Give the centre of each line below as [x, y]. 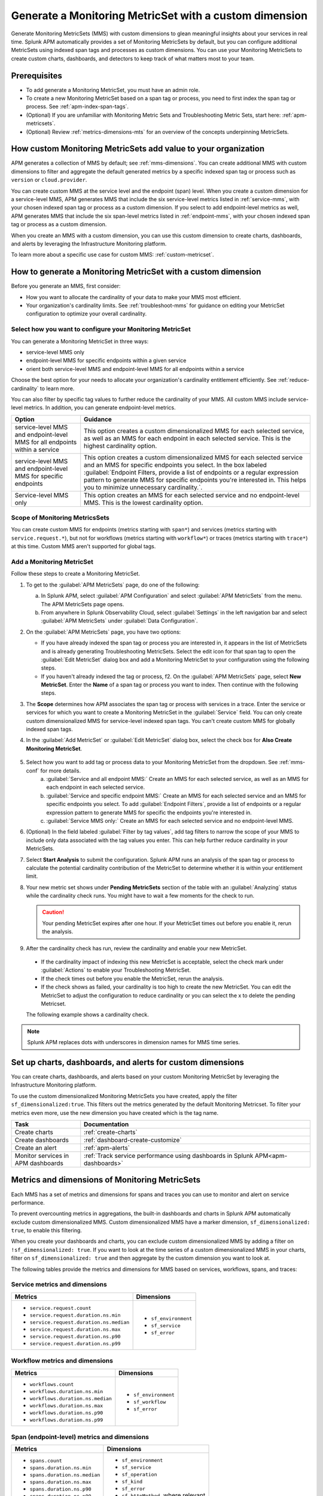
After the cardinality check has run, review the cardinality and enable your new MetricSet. [137, 948]
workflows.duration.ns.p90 [66, 1413]
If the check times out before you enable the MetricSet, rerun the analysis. [132, 978]
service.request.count [61, 1308]
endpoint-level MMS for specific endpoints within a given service [106, 361]
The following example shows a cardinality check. [87, 1015]
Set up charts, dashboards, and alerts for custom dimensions [128, 1062]
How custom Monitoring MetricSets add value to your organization [138, 149]
